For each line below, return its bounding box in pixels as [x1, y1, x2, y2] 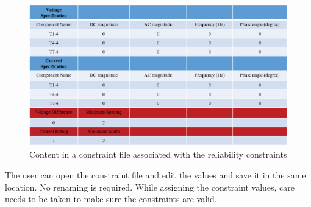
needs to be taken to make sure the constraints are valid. [5, 192, 217, 205]
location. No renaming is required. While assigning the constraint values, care [5, 180, 295, 193]
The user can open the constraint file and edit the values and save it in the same [5, 169, 306, 181]
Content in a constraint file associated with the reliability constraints [29, 148, 287, 161]
